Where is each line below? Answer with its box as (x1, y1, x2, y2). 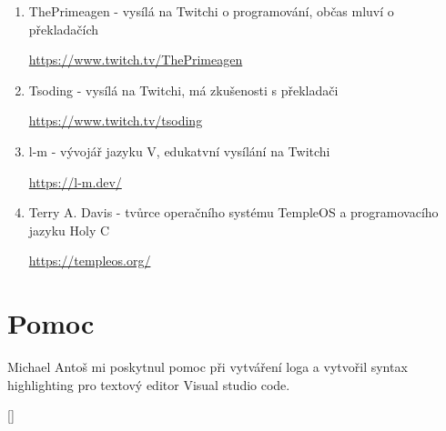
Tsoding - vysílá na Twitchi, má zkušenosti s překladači (28, 80, 339, 99)
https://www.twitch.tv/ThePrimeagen (28, 50, 243, 69)
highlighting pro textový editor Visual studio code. (7, 375, 290, 394)
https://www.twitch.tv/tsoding (28, 111, 203, 130)
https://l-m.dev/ (28, 172, 122, 191)
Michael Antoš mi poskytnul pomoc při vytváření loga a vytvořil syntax (7, 357, 408, 376)
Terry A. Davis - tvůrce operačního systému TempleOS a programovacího (28, 203, 439, 222)
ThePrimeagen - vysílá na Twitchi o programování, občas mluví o (28, 2, 394, 20)
